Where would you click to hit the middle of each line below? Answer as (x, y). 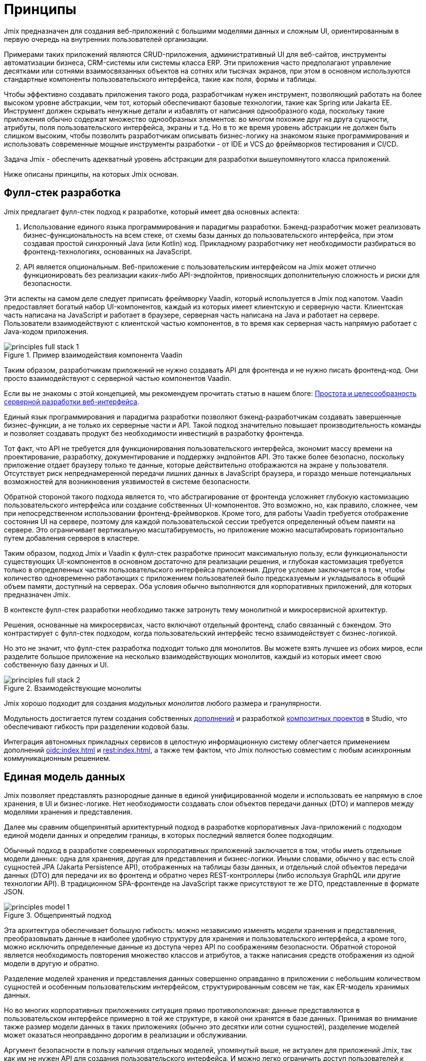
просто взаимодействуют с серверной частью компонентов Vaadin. (118, 378)
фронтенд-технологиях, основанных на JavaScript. (108, 251)
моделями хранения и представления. (68, 812)
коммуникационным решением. (57, 758)
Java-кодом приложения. (46, 331)
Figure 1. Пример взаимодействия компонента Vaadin (93, 355)
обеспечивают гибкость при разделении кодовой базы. (97, 726)
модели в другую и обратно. (52, 964)
